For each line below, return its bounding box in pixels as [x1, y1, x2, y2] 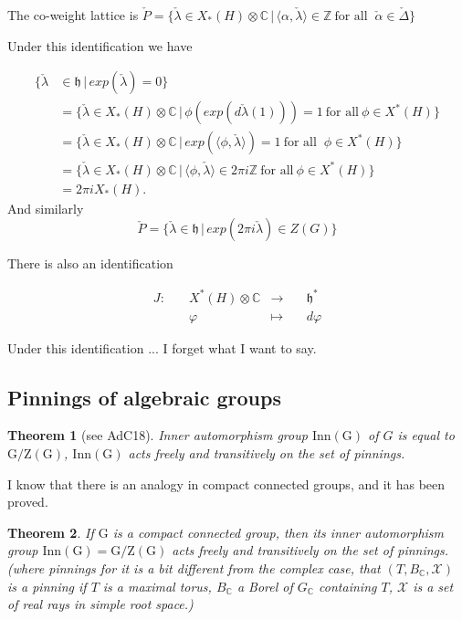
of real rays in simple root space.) [7, 594, 194, 614]
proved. [7, 492, 48, 511]
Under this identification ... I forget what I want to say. [7, 338, 317, 357]
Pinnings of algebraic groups [7, 383, 281, 411]
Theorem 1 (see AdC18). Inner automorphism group [7, 426, 308, 445]
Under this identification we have [7, 36, 193, 55]
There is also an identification [7, 254, 173, 273]
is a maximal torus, [102, 576, 212, 595]
